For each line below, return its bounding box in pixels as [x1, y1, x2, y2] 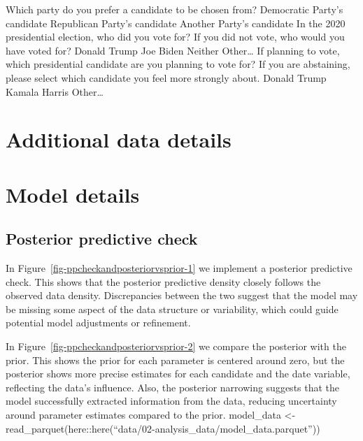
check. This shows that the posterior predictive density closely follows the [6, 274, 321, 289]
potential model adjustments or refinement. [6, 315, 191, 330]
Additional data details [6, 125, 232, 154]
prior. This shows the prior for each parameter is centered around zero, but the [6, 352, 345, 367]
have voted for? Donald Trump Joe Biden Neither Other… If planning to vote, [6, 43, 340, 57]
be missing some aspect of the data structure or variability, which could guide [6, 301, 339, 316]
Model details [6, 180, 140, 208]
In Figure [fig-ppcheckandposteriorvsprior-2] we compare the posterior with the [6, 339, 346, 354]
